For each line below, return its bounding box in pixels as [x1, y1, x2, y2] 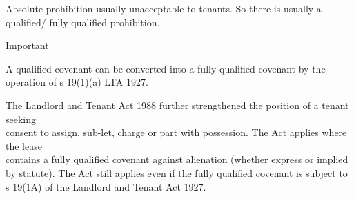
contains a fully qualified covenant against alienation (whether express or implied [6, 152, 348, 167]
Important [6, 38, 49, 53]
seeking [6, 111, 37, 126]
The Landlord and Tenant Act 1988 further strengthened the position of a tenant [6, 97, 349, 112]
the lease [6, 138, 42, 153]
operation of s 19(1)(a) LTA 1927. [6, 75, 148, 89]
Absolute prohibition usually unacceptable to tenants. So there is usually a [6, 1, 322, 15]
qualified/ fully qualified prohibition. [6, 15, 160, 29]
